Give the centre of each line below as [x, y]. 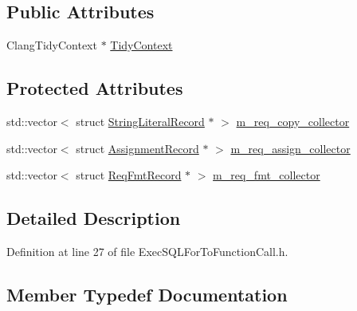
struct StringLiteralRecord [140, 121]
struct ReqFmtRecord [129, 175]
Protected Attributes [95, 88]
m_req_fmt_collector [267, 175]
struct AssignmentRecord [137, 148]
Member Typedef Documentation [147, 294]
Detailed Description [94, 218]
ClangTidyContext [52, 45]
